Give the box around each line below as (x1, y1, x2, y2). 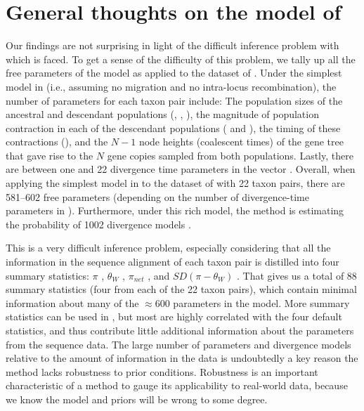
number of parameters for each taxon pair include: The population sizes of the (6, 93, 343, 107)
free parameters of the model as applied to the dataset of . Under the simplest (6, 65, 342, 80)
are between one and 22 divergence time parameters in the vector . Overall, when (6, 162, 356, 176)
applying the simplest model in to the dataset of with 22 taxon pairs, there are (6, 176, 345, 190)
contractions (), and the (6, 134, 108, 149)
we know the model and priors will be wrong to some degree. (6, 391, 268, 406)
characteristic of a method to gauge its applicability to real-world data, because (6, 378, 348, 393)
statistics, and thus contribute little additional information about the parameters (6, 323, 354, 337)
